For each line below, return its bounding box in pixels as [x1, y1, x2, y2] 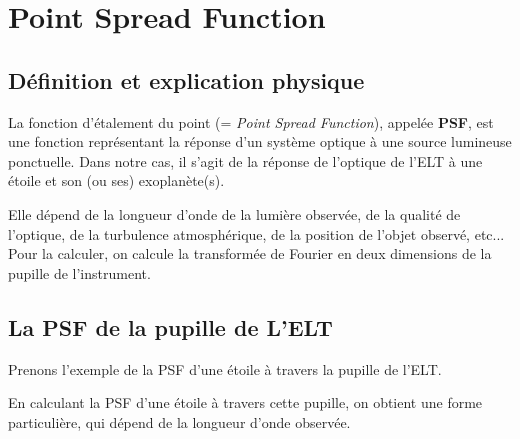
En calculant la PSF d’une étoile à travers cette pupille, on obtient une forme [8, 392, 483, 413]
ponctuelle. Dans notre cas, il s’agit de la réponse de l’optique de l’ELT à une [8, 150, 483, 171]
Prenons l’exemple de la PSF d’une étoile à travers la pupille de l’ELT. [8, 358, 442, 379]
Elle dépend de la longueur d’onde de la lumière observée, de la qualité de [8, 203, 461, 224]
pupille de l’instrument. [8, 262, 151, 283]
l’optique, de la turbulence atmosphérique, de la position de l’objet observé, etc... [8, 223, 505, 244]
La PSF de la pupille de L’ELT [8, 311, 333, 342]
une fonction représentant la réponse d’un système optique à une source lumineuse [8, 131, 512, 152]
